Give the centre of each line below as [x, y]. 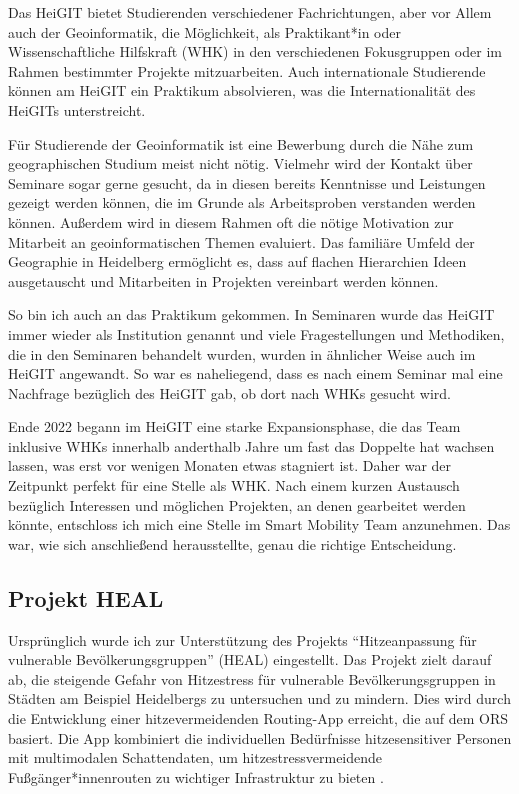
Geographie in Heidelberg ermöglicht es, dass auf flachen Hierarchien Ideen [237, 261]
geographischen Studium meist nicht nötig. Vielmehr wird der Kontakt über [240, 163]
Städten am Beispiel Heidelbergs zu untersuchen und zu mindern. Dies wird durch [259, 698]
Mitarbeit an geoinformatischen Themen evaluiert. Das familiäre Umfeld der [241, 241]
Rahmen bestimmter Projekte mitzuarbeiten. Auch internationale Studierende [247, 70]
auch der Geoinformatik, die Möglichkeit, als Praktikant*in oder [204, 31]
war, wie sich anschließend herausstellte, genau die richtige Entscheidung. [232, 543]
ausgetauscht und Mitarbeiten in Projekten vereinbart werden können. [223, 280]
